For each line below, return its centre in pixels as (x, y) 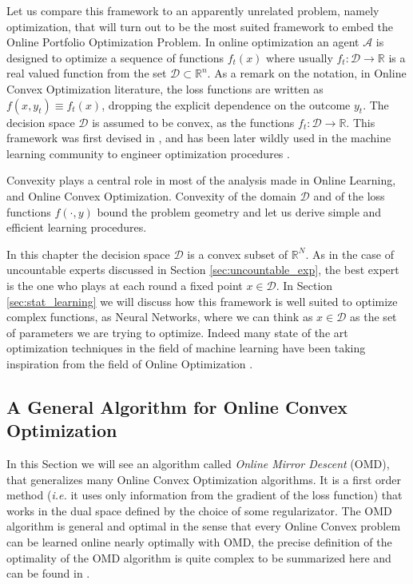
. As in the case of (350, 254)
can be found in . (48, 573)
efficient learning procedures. (77, 227)
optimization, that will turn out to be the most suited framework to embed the (200, 26)
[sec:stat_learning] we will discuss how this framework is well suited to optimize (202, 301)
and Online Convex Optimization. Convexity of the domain (151, 195)
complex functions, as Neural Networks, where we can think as (160, 317)
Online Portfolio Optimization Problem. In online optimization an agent (183, 42)
